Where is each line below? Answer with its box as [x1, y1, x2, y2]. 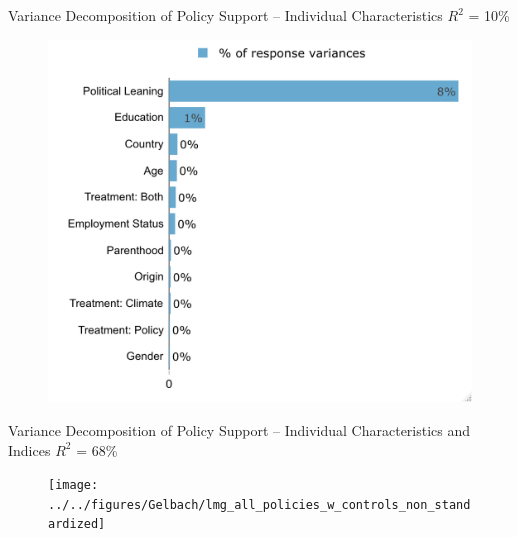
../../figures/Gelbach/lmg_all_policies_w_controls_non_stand [48, 497, 471, 512]
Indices [8, 439, 51, 460]
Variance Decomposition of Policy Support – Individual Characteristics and [8, 419, 471, 440]
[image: [48, 478, 99, 493]
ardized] [48, 517, 106, 532]
